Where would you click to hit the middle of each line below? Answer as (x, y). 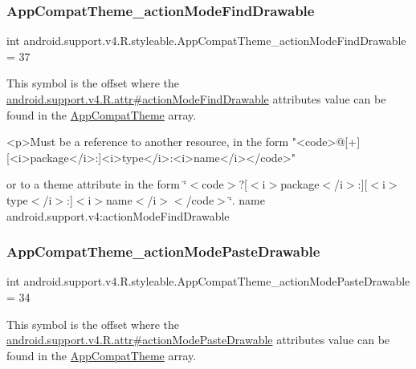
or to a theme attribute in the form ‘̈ (97, 184)
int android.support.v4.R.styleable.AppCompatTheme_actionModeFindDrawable (206, 41)
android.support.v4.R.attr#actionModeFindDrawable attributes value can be (196, 99)
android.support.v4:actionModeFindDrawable (118, 215)
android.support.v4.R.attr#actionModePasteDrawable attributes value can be (198, 340)
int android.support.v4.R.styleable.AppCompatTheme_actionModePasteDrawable (208, 281)
